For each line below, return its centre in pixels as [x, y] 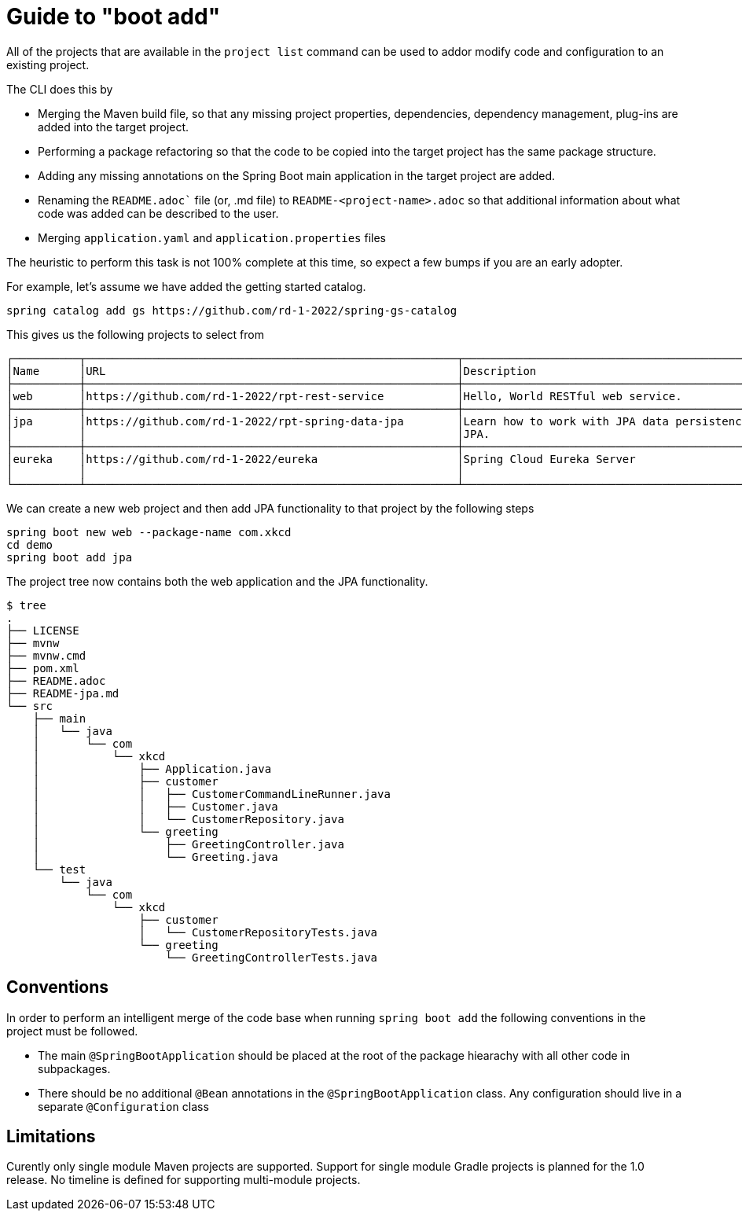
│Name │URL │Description [272, 371]
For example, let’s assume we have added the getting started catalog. [186, 286]
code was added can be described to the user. [158, 213]
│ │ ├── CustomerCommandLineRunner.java [211, 794]
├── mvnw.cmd [46, 655]
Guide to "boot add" [114, 17]
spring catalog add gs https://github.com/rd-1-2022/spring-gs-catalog [232, 310]
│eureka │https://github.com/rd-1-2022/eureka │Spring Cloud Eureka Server [321, 459]
